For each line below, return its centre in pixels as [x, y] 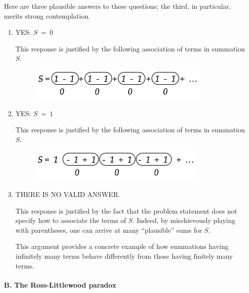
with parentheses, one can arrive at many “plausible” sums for [109, 230]
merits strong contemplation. [47, 15]
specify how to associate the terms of [71, 220]
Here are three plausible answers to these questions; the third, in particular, [117, 6]
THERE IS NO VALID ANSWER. [68, 194]
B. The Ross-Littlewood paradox [60, 284]
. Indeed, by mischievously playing [184, 220]
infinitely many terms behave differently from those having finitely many [124, 256]
